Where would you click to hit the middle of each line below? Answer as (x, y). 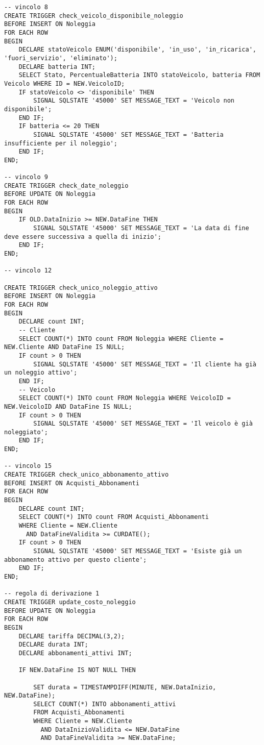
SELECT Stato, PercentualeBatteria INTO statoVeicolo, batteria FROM (139, 75)
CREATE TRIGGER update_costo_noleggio (70, 602)
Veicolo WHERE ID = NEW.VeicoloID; (65, 83)
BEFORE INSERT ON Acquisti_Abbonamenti (72, 483)
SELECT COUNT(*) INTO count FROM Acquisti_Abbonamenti (114, 517)
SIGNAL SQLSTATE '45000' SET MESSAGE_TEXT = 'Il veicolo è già (143, 424)
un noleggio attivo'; (41, 373)
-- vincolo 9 (26, 177)
